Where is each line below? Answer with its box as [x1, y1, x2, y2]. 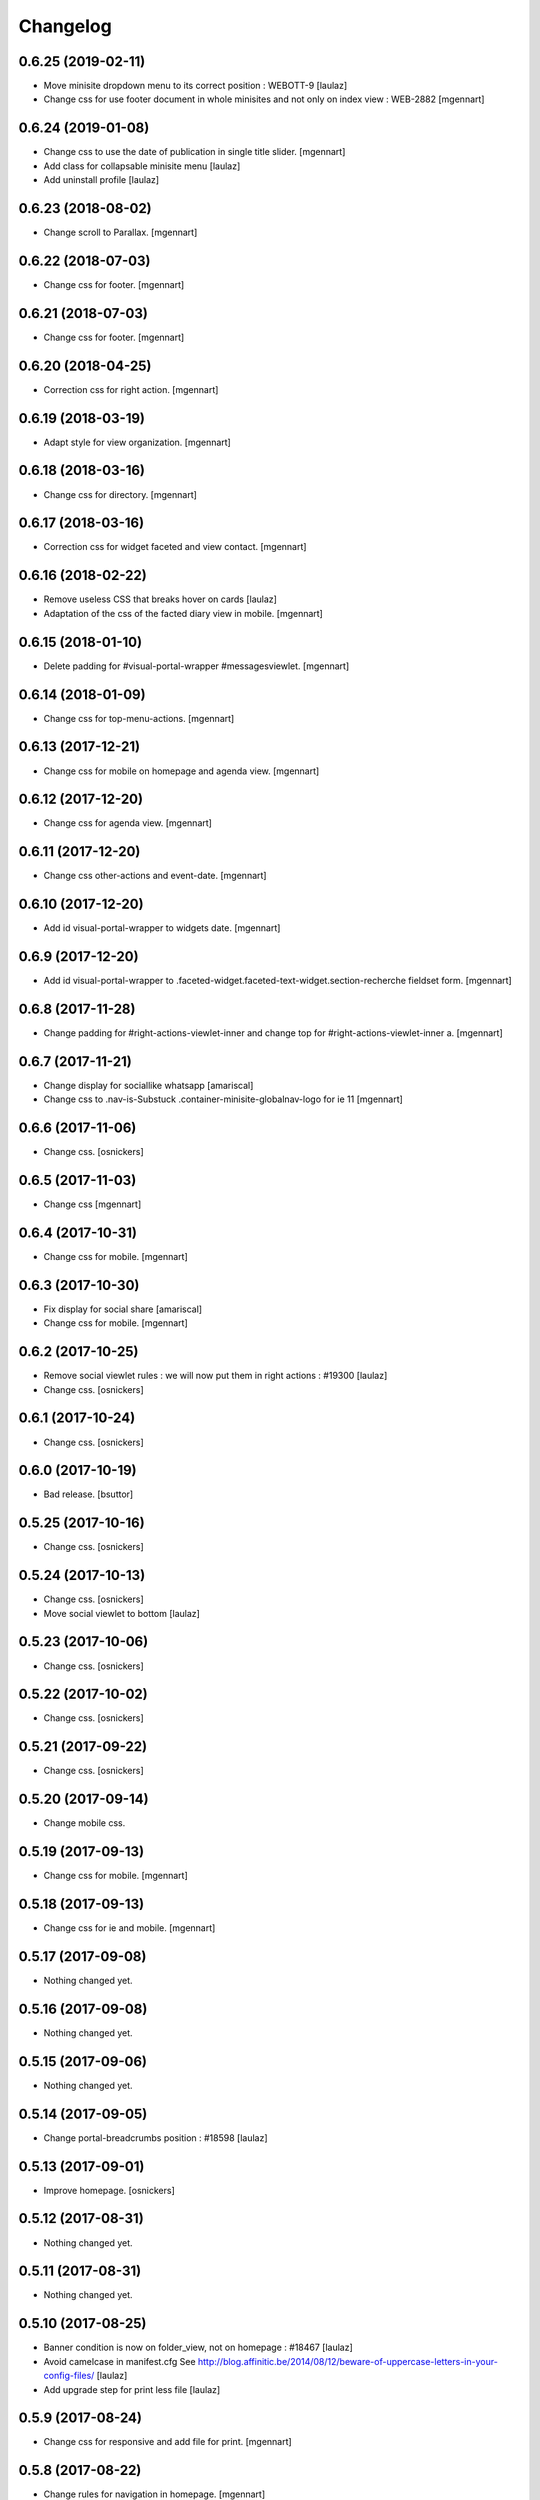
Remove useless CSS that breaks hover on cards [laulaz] [43, 593, 277, 605]
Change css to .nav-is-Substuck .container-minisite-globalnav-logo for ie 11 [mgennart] [43, 1093, 404, 1105]
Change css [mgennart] [43, 1198, 142, 1210]
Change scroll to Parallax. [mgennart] [43, 226, 198, 239]
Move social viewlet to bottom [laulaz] [43, 1607, 200, 1619]
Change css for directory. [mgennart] [43, 488, 197, 500]
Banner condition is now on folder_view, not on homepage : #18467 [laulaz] [43, 2341, 354, 2354]
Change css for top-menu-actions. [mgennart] [43, 712, 235, 724]
